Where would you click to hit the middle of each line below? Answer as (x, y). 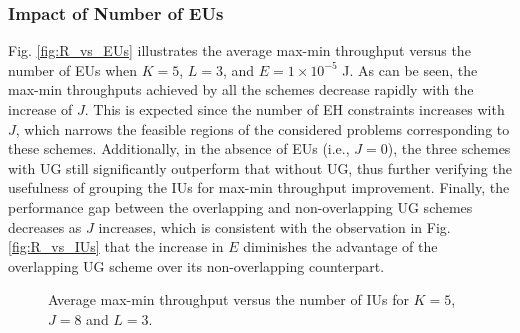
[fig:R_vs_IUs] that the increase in (116, 246)
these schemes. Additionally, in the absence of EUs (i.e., (179, 148)
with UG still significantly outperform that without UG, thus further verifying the (260, 167)
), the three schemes (449, 148)
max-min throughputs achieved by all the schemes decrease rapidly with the (241, 89)
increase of (40, 109)
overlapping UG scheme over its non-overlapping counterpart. (196, 265)
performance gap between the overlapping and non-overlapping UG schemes (240, 206)
